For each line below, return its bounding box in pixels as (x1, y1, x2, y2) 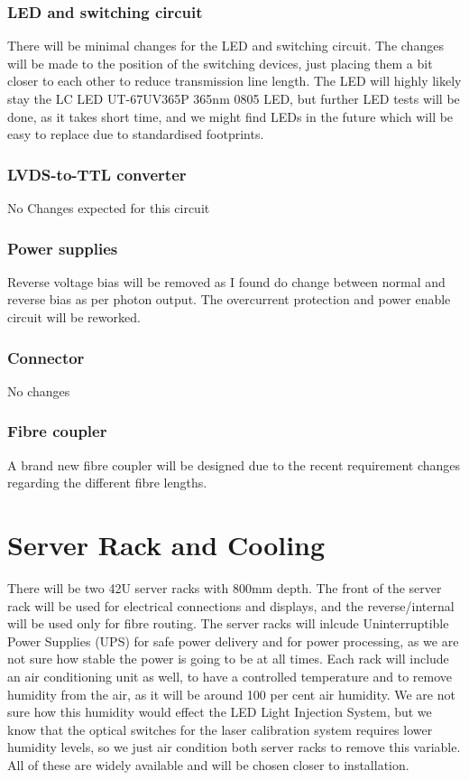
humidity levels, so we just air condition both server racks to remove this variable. (7, 738, 461, 757)
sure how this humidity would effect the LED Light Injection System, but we (7, 702, 432, 721)
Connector (7, 346, 85, 368)
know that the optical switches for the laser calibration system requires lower (7, 720, 433, 738)
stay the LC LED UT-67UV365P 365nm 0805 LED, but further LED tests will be (7, 89, 460, 107)
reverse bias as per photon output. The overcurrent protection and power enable (7, 290, 451, 309)
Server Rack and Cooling (7, 526, 326, 562)
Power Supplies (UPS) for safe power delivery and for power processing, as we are (7, 631, 459, 650)
